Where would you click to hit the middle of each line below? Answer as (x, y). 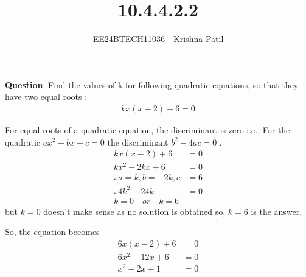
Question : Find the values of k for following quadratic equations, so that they (152, 84)
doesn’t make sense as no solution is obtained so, (134, 211)
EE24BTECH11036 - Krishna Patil (158, 39)
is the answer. (276, 211)
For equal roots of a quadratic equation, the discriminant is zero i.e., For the (148, 129)
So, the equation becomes (52, 232)
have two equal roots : (46, 96)
